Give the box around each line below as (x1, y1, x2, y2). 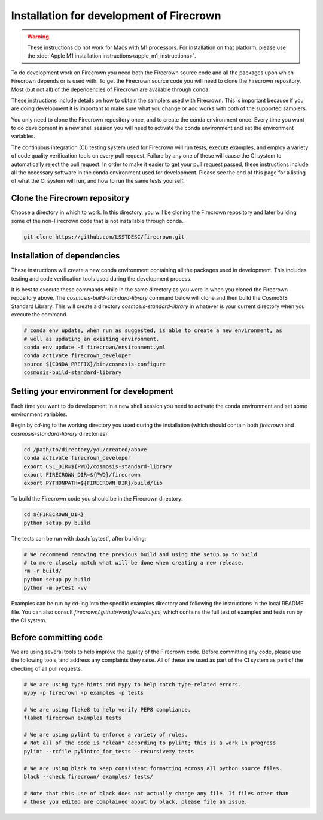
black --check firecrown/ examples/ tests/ (23, 773, 154, 780)
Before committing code (11, 632, 103, 643)
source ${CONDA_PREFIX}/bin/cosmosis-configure (23, 360, 166, 367)
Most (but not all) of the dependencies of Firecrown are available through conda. (11, 86, 211, 93)
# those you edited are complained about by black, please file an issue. (23, 798, 248, 806)
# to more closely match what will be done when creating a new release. (23, 559, 245, 566)
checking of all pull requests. (11, 665, 83, 672)
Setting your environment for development (11, 387, 173, 397)
